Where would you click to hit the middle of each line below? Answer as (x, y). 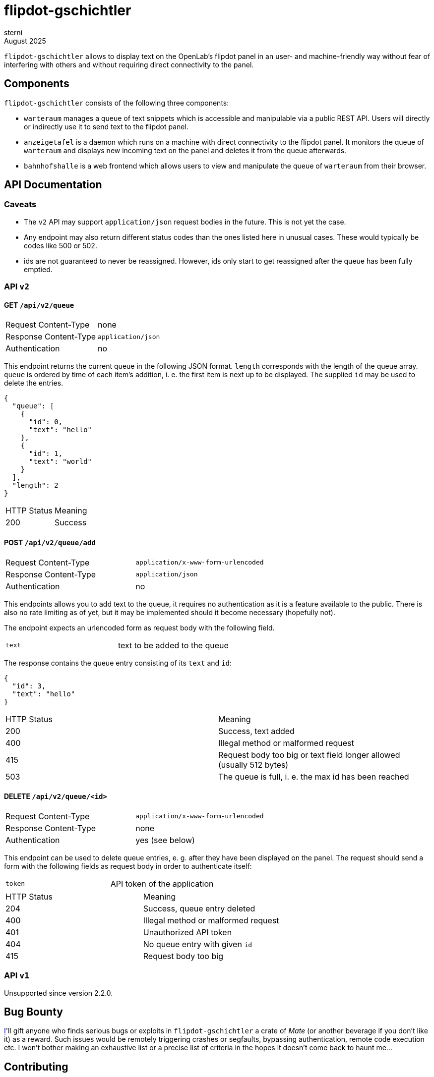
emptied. (38, 269)
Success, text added (256, 731)
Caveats (20, 204)
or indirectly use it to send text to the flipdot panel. (106, 126)
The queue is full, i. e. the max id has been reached (314, 776)
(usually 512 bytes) (253, 765)
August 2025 (25, 41)
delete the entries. (34, 383)
